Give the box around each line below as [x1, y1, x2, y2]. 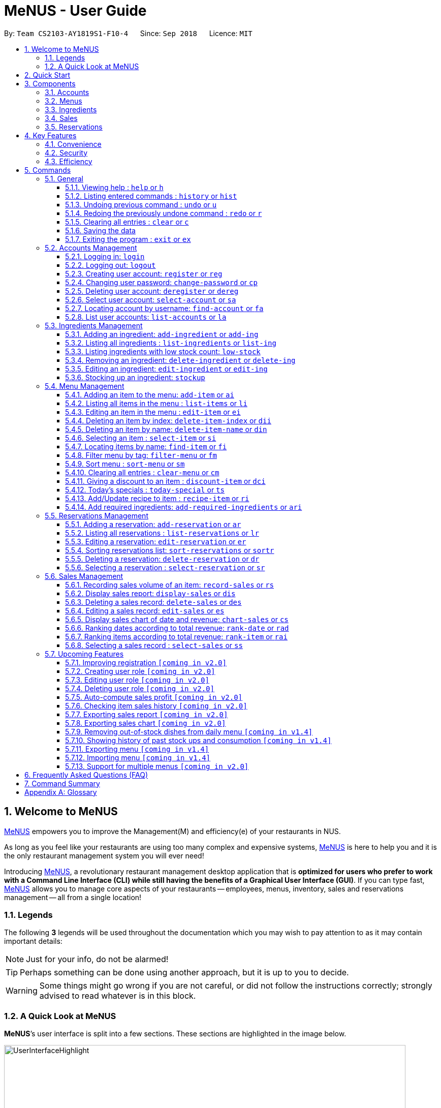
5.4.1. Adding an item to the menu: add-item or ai [65, 390, 234, 399]
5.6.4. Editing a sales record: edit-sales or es [65, 606, 225, 615]
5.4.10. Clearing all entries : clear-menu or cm [65, 468, 219, 477]
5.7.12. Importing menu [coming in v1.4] [65, 753, 210, 762]
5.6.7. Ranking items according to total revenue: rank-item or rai [65, 632, 288, 641]
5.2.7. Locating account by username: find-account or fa [65, 303, 264, 313]
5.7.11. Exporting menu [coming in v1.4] [65, 744, 209, 753]
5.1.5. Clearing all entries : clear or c [65, 217, 189, 226]
